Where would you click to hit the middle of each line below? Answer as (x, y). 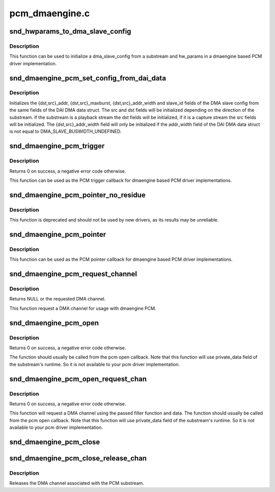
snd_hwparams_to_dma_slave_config (70, 31)
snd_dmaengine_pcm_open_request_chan (78, 379)
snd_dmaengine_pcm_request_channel (73, 274)
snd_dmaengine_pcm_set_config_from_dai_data (88, 78)
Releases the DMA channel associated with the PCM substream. (77, 483)
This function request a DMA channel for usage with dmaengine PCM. (83, 308)
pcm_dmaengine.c (50, 13)
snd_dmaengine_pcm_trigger (57, 146)
